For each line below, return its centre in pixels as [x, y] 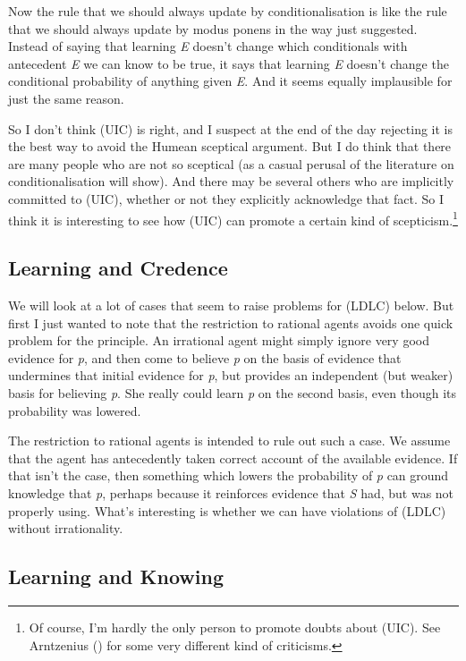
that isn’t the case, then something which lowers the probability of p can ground [229, 475]
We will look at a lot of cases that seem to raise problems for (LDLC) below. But [231, 305]
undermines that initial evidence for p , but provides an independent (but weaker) [231, 375]
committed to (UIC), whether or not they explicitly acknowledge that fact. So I [226, 198]
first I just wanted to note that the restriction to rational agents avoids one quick [231, 322]
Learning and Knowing [116, 576]
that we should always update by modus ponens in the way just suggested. [213, 28]
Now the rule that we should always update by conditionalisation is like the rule [228, 11]
